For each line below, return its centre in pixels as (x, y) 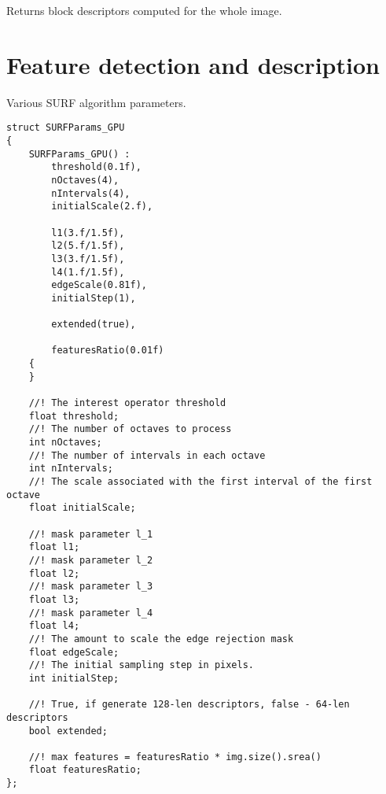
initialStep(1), (94, 298)
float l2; (54, 573)
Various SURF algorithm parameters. (96, 102)
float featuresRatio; (85, 770)
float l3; (54, 599)
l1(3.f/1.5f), (88, 233)
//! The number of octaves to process (130, 429)
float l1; (54, 547)
